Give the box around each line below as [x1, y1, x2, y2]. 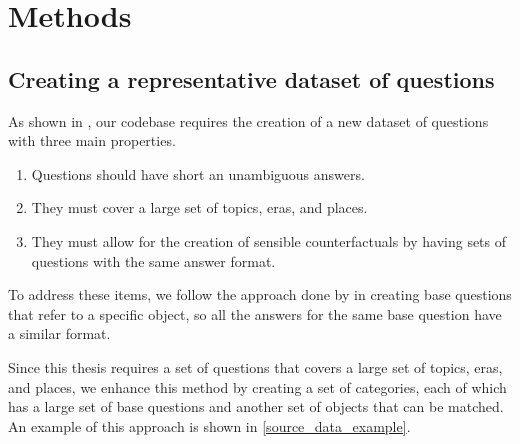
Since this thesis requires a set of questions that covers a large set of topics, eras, [8, 356, 503, 377]
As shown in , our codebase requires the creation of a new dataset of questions [8, 110, 489, 131]
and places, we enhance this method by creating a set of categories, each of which [8, 376, 507, 397]
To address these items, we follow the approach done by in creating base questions [8, 284, 512, 305]
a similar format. [8, 323, 111, 344]
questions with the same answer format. [31, 250, 276, 271]
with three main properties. [8, 130, 176, 151]
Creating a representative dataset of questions [8, 63, 495, 94]
